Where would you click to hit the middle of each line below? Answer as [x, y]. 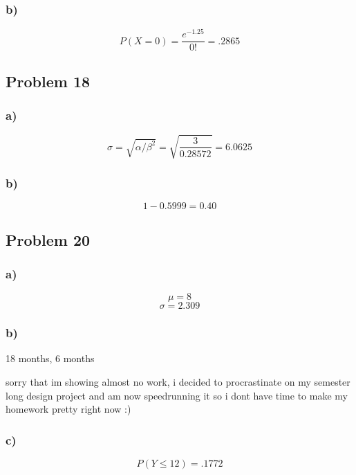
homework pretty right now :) [68, 409]
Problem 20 [48, 239]
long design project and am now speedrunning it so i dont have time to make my [177, 395]
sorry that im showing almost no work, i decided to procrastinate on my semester [178, 381]
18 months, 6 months [50, 358]
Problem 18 [48, 81]
